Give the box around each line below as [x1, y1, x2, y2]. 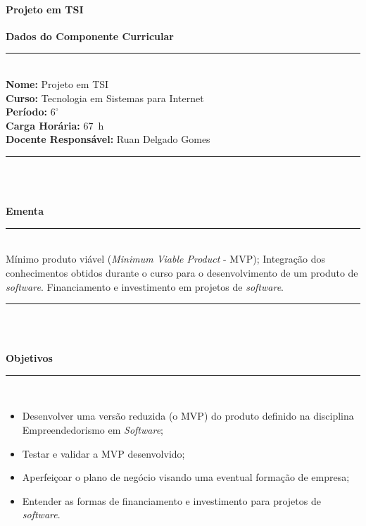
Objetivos [6, 351, 53, 365]
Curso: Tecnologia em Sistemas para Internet [6, 90, 204, 105]
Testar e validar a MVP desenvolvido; [22, 446, 185, 461]
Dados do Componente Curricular [6, 28, 174, 43]
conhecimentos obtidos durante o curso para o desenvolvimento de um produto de [6, 265, 358, 280]
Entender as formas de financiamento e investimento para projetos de [22, 493, 321, 508]
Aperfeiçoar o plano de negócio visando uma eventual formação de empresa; [22, 470, 350, 484]
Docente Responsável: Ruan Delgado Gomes [6, 132, 210, 146]
